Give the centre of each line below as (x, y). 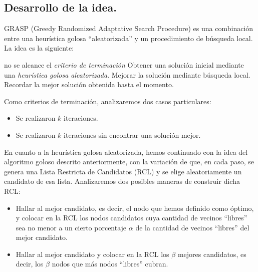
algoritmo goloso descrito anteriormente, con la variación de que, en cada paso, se (129, 162)
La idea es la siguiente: (39, 48)
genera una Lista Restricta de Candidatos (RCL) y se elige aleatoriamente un (123, 171)
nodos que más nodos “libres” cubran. (110, 264)
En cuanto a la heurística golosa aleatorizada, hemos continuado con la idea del (126, 152)
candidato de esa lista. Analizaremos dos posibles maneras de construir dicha (122, 181)
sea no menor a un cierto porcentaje (71, 227)
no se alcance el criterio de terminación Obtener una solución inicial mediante (124, 64)
